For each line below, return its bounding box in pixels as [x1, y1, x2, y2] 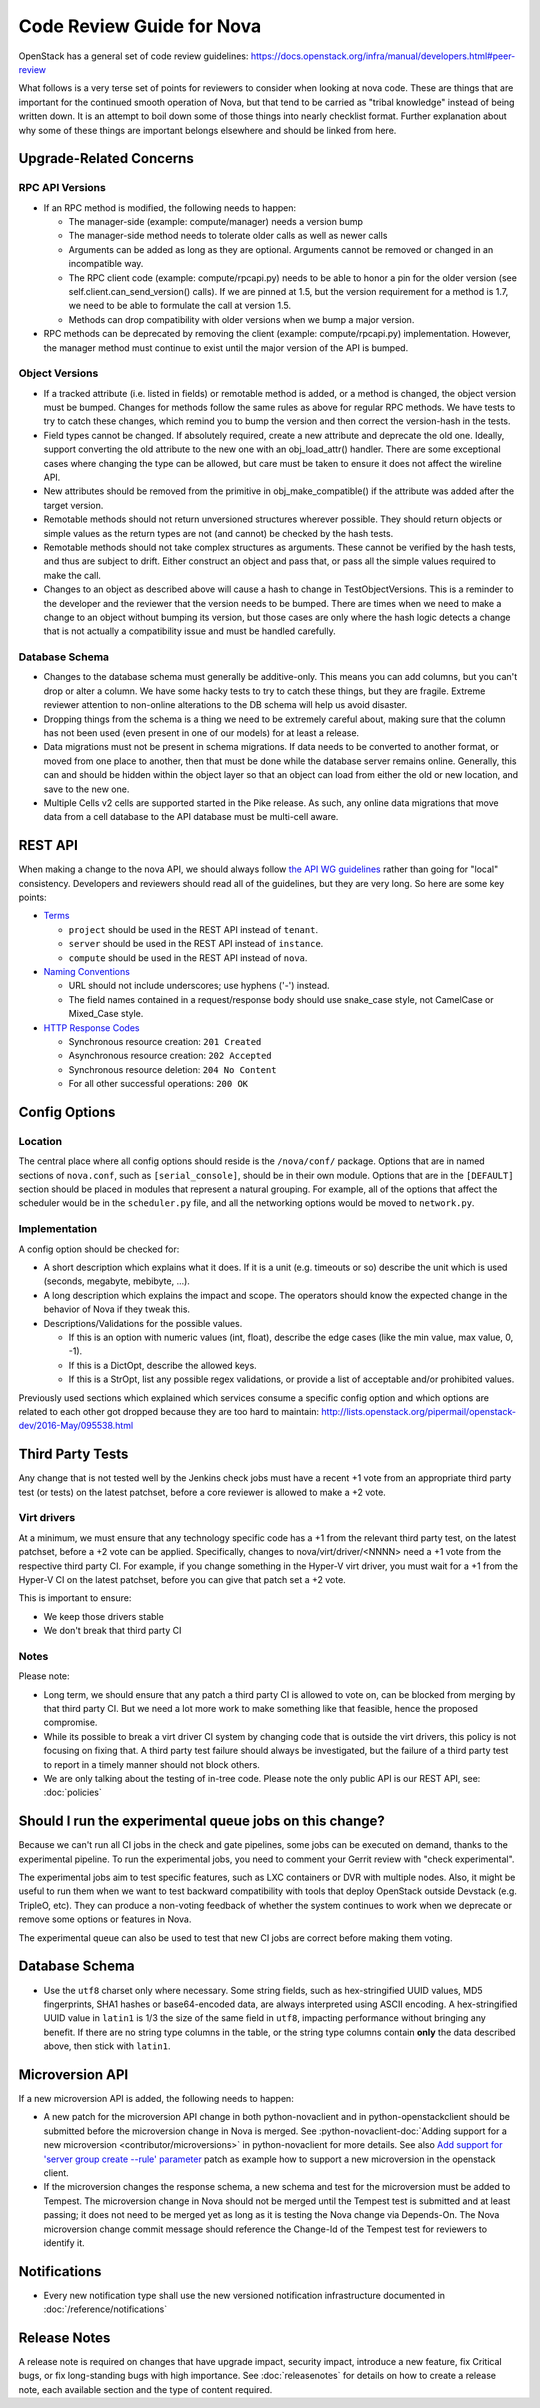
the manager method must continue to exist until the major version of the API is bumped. [43, 341, 409, 354]
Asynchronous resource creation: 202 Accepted [68, 1050, 272, 1062]
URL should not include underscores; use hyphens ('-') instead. [68, 980, 330, 992]
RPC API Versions [18, 181, 107, 195]
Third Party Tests [18, 1446, 129, 1463]
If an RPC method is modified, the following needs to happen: [43, 201, 297, 214]
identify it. [43, 2236, 85, 2249]
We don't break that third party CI [43, 1625, 182, 1637]
